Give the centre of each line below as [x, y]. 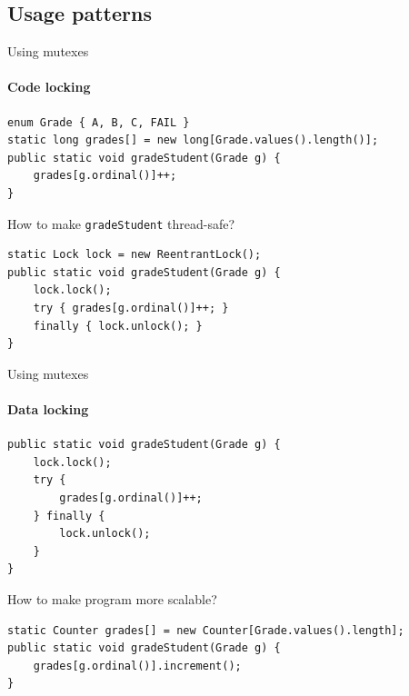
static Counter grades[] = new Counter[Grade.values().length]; [206, 630]
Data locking [48, 408]
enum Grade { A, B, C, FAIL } [99, 122]
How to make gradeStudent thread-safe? [121, 223]
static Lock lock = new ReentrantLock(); [135, 255]
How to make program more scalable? [112, 598]
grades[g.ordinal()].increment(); [137, 666]
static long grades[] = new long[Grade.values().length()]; [193, 140]
